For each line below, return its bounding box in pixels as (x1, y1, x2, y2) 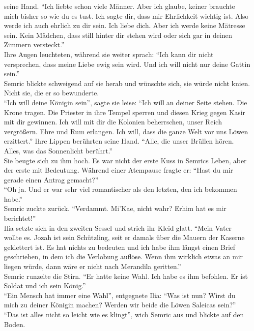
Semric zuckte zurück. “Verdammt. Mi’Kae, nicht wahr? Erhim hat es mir (4, 203, 226, 213)
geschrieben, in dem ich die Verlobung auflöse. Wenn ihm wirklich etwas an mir (4, 251, 243, 262)
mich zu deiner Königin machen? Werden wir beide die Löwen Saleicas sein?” (4, 300, 236, 310)
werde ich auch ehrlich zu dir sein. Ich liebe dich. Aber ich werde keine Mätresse (4, 20, 245, 30)
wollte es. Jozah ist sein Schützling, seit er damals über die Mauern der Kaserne (4, 232, 245, 242)
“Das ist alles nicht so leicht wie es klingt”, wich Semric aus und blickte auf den (4, 309, 244, 319)
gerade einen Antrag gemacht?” (4, 174, 99, 184)
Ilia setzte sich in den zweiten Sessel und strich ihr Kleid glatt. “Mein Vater (4, 222, 232, 233)
